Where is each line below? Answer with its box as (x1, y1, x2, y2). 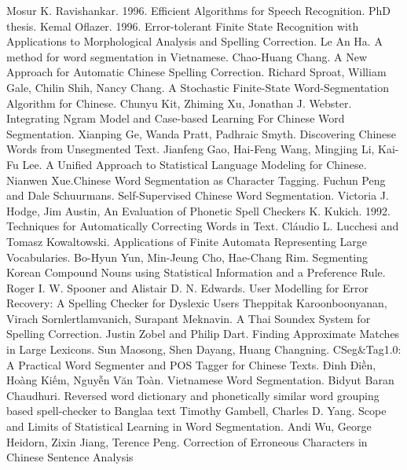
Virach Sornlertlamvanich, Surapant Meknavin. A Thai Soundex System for (6, 310, 371, 326)
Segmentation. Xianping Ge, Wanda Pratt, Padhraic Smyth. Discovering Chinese (6, 125, 397, 141)
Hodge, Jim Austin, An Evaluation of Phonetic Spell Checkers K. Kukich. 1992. (6, 202, 390, 218)
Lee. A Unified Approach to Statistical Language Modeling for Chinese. (22, 156, 367, 172)
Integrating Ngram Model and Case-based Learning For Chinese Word (6, 110, 345, 127)
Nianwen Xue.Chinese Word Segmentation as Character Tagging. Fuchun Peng (6, 171, 386, 188)
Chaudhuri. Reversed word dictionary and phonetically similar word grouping (6, 387, 379, 403)
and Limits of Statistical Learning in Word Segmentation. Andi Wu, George (6, 418, 372, 435)
